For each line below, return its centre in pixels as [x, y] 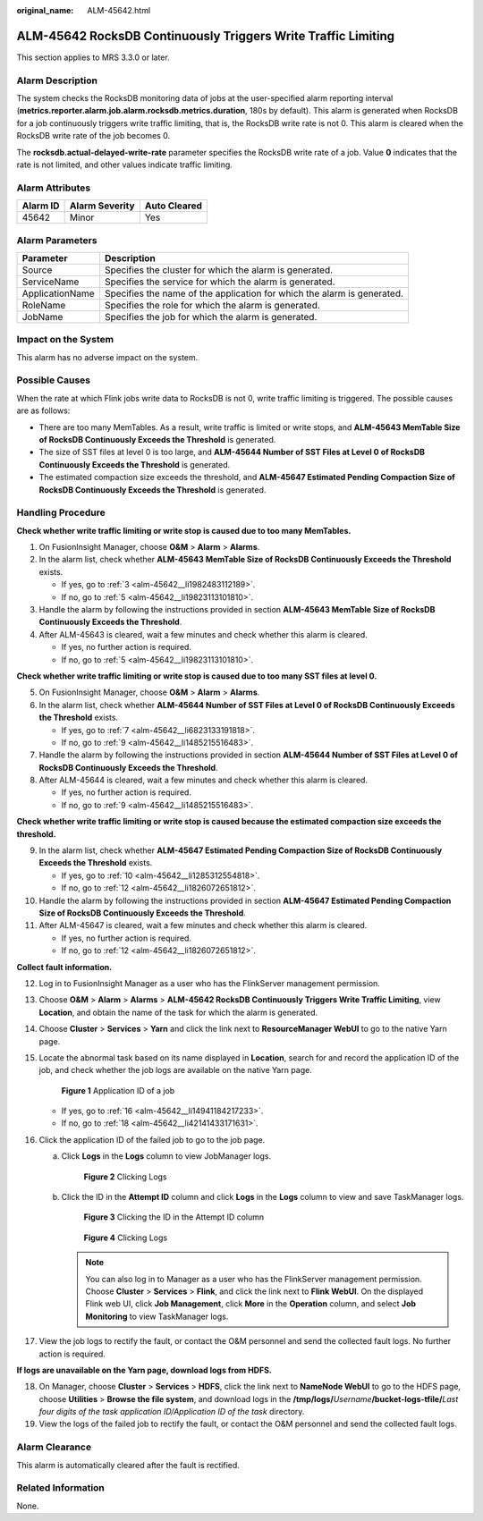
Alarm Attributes [54, 188]
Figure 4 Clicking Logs [126, 1238]
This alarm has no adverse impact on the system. [107, 357]
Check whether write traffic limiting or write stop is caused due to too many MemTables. [184, 530]
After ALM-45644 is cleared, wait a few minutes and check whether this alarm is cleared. [203, 780]
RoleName [44, 305]
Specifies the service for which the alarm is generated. [220, 282]
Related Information [60, 1488]
